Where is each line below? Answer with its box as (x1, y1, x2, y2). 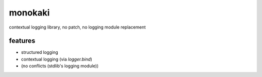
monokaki (9, 7, 50, 18)
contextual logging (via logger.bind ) (21, 56, 92, 62)
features (9, 37, 35, 45)
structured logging (21, 49, 58, 55)
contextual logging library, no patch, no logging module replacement (9, 24, 146, 30)
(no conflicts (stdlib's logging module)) (21, 63, 99, 69)
